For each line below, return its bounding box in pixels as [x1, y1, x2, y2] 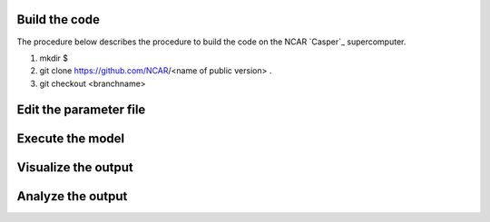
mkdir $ [39, 53, 68, 63]
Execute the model [16, 130, 125, 146]
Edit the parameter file [16, 101, 146, 117]
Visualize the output [16, 159, 133, 175]
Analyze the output [16, 188, 128, 204]
